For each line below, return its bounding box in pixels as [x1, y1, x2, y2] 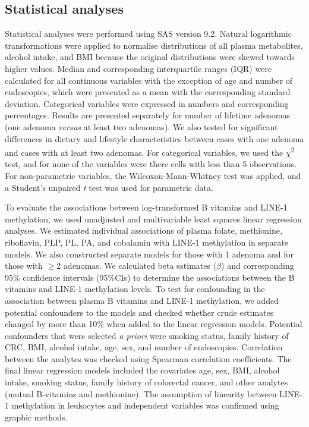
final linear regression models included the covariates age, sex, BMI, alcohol [5, 364, 280, 376]
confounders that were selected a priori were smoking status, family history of [5, 329, 289, 341]
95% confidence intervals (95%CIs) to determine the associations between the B [5, 271, 295, 283]
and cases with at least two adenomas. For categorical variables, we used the [5, 146, 283, 158]
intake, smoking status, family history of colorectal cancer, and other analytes [5, 376, 288, 388]
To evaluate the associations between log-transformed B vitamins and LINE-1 [5, 201, 288, 213]
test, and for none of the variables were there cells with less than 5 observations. [5, 158, 297, 170]
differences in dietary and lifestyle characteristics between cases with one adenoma [5, 132, 304, 145]
